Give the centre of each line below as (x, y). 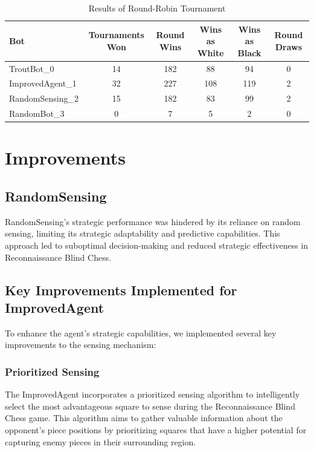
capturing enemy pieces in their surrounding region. (101, 441)
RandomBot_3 (37, 113)
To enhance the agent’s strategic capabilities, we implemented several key (141, 332)
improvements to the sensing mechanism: (81, 345)
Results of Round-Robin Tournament (157, 8)
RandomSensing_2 (44, 98)
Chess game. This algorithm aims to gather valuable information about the (144, 418)
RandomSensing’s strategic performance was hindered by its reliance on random (153, 221)
